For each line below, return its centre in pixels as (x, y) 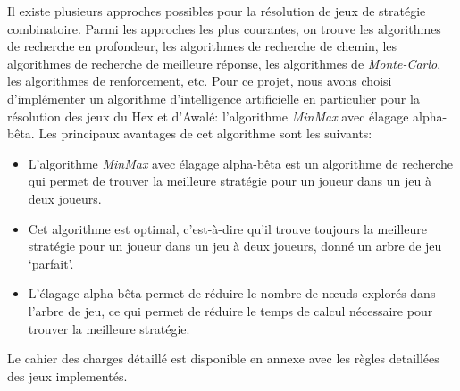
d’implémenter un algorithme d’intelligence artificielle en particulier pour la (213, 98)
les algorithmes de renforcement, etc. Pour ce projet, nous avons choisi (200, 81)
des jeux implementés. (67, 375)
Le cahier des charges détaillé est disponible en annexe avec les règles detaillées (223, 358)
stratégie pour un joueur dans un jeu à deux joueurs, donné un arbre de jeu (235, 246)
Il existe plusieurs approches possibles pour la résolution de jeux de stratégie (217, 11)
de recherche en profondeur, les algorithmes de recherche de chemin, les (202, 46)
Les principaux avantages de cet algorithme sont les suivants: (205, 133)
